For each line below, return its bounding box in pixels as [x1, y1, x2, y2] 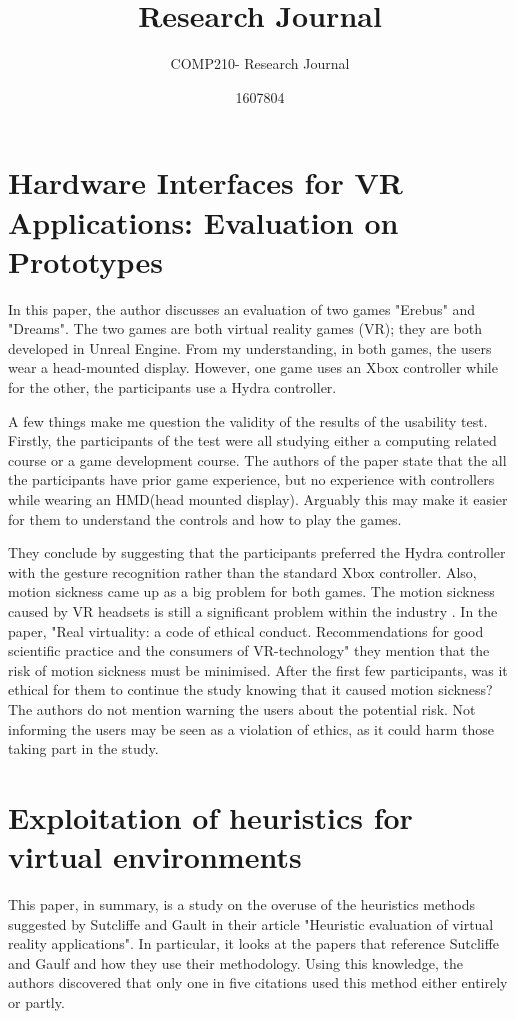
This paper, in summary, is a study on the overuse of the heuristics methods [8, 894, 476, 914]
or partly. [8, 991, 65, 1012]
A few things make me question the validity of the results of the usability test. [8, 410, 488, 431]
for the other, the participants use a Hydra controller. [8, 377, 337, 397]
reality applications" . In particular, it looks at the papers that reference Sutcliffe [8, 933, 500, 954]
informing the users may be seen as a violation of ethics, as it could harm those [8, 718, 494, 739]
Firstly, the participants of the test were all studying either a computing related [8, 430, 497, 451]
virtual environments [8, 836, 302, 877]
